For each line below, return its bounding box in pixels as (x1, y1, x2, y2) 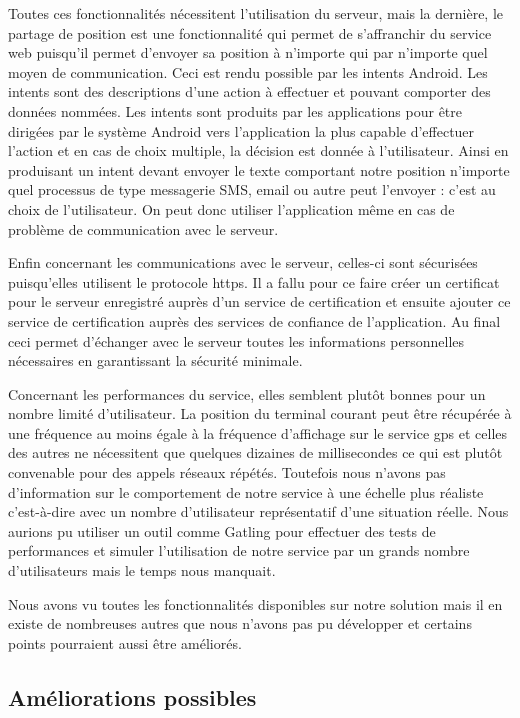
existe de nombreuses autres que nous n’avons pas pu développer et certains (8, 613, 472, 634)
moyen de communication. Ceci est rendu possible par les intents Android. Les (8, 61, 488, 82)
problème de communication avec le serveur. (8, 218, 279, 239)
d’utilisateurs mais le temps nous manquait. (8, 560, 276, 581)
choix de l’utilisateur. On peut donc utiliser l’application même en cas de (8, 198, 455, 219)
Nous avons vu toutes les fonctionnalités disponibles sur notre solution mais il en (8, 593, 503, 614)
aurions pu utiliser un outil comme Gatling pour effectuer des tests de (8, 520, 436, 541)
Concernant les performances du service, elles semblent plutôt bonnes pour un (8, 383, 486, 404)
